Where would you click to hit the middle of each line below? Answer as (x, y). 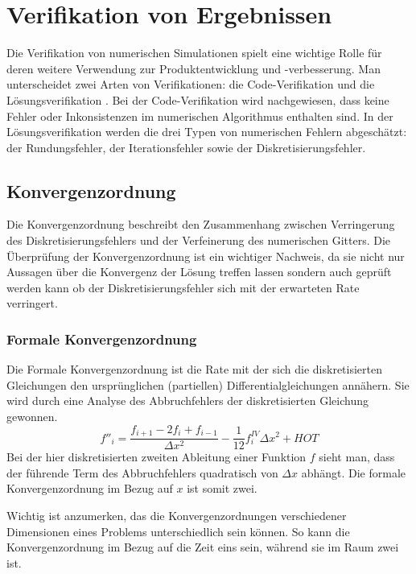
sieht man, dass (357, 457)
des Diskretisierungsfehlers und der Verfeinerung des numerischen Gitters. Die (199, 240)
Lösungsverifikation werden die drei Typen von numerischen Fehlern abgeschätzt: (207, 132)
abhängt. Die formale (354, 472)
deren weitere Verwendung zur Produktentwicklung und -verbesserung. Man (194, 68)
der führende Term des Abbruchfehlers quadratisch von (142, 472)
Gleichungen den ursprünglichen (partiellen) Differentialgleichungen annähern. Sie (208, 384)
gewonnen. (32, 417)
